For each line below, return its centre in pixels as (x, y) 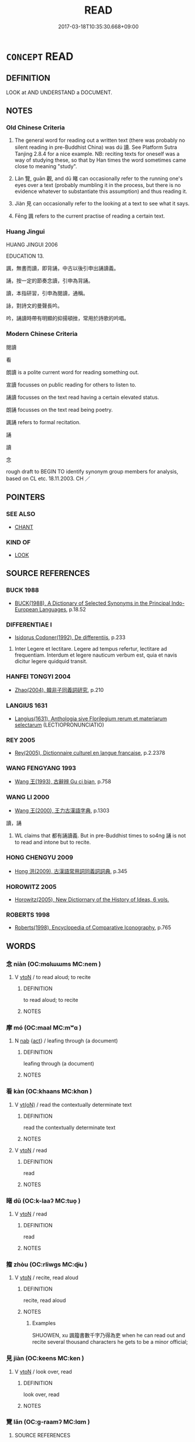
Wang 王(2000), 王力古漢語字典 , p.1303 (62, 811)
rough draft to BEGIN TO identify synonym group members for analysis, (92, 472)
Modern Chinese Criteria (42, 334)
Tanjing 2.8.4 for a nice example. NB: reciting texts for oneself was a (97, 154)
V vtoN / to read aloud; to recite (52, 977)
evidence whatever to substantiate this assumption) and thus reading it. (101, 191)
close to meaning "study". (46, 166)
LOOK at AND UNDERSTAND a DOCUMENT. (59, 92)
